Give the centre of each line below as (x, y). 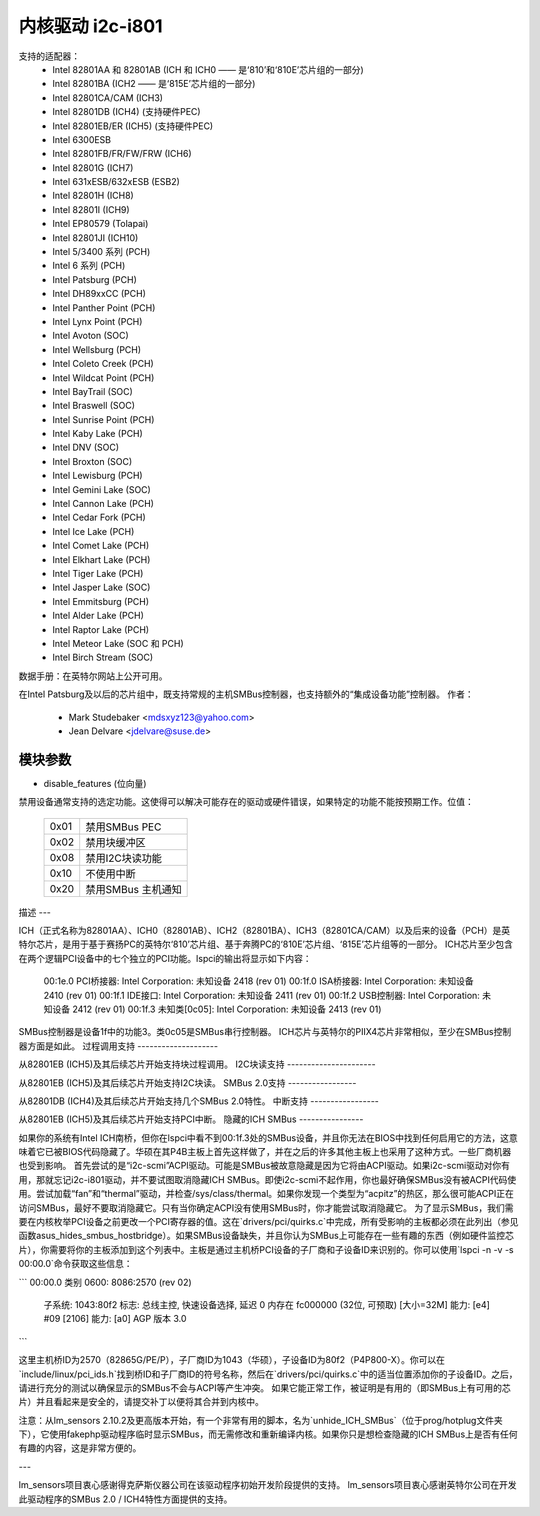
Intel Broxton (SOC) (92, 461)
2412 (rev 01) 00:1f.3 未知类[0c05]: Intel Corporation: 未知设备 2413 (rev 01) (226, 1009)
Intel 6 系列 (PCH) (89, 266)
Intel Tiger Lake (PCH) (98, 573)
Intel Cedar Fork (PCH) (99, 517)
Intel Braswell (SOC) (93, 406)
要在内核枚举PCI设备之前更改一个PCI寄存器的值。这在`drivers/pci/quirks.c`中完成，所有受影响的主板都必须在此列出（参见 (268, 1222)
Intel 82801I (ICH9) (91, 209)
